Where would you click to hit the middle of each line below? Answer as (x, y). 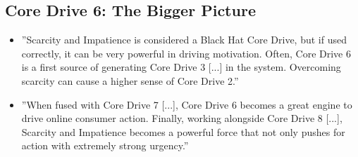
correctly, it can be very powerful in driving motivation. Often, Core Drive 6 (186, 53)
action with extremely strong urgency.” (105, 145)
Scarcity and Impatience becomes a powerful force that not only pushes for (183, 131)
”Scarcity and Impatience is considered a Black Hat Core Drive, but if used (184, 40)
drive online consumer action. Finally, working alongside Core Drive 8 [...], (182, 118)
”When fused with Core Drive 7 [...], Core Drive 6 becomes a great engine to (187, 104)
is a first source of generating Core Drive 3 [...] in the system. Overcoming (181, 67)
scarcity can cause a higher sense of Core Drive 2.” (130, 80)
